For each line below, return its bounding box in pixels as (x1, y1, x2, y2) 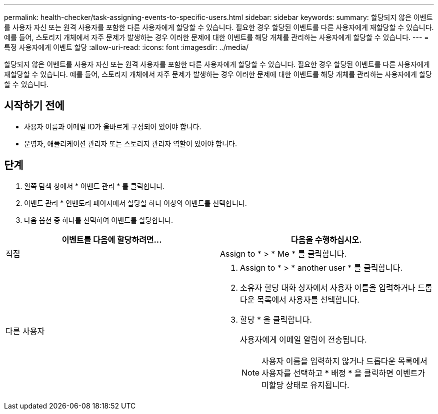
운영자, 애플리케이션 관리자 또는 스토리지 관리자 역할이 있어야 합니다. (24, 139, 237, 148)
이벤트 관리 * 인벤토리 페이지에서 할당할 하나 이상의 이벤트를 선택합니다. (24, 198, 247, 207)
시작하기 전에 (4, 99, 64, 112)
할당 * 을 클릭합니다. (240, 314, 312, 325)
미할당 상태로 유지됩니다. (261, 380, 349, 390)
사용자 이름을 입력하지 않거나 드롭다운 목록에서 (261, 356, 427, 366)
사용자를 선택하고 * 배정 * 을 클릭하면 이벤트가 (261, 368, 425, 378)
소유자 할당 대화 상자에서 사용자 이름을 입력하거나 (240, 282, 415, 293)
